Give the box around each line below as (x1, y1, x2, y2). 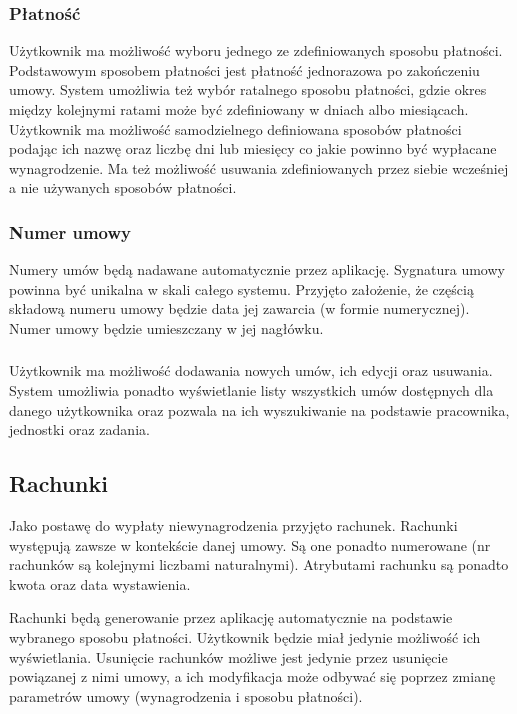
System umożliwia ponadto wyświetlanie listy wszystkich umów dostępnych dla (9, 380, 494, 401)
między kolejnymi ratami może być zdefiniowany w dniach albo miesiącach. (9, 99, 469, 119)
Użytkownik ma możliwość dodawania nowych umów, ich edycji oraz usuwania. (9, 360, 493, 381)
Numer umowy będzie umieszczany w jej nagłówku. (9, 317, 324, 338)
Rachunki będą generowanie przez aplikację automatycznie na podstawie (9, 607, 453, 628)
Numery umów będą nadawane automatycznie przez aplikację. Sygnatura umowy (9, 259, 505, 280)
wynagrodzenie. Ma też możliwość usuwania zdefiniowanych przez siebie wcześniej (9, 157, 509, 178)
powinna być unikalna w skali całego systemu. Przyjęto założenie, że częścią (9, 278, 474, 299)
